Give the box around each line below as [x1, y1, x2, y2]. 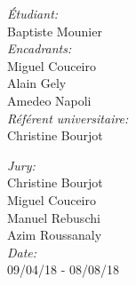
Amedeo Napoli [7, 91, 92, 109]
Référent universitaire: [7, 108, 129, 127]
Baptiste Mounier [7, 21, 102, 40]
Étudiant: [7, 4, 59, 22]
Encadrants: [7, 39, 72, 58]
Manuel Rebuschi [7, 208, 100, 226]
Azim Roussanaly [7, 226, 102, 244]
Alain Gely [7, 74, 67, 92]
